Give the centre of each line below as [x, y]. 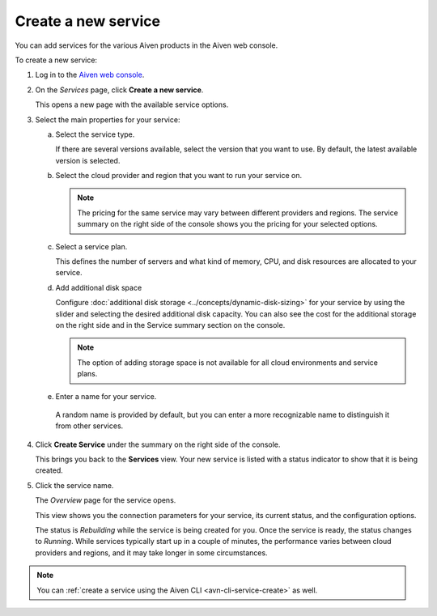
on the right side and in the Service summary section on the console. [170, 325]
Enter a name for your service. [106, 396]
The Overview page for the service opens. [106, 500]
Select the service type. [95, 134]
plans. [87, 374]
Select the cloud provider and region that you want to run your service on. [179, 176]
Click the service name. [74, 485]
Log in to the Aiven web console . [90, 75]
